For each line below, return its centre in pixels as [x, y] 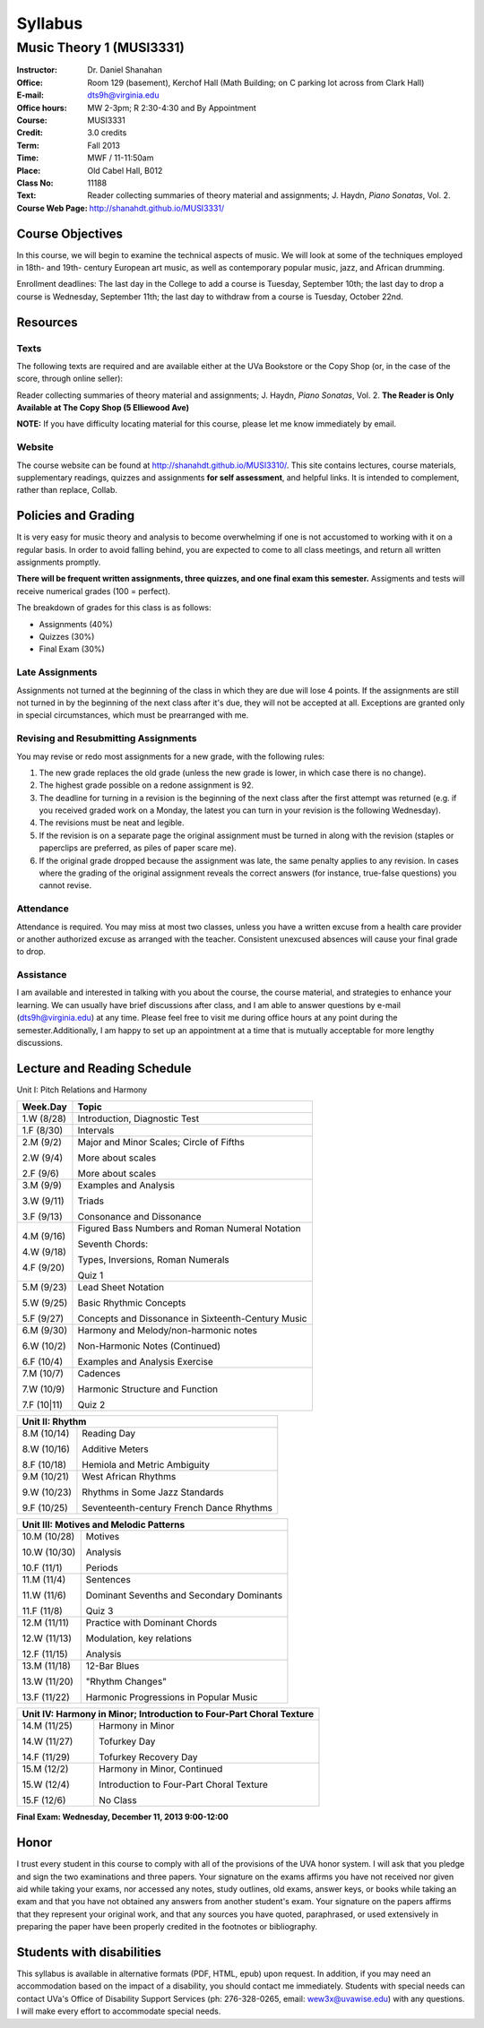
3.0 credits [107, 133]
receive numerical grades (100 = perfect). [93, 591]
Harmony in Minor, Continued [161, 1769]
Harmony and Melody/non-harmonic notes [167, 1331]
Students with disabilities [89, 1952]
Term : [28, 145]
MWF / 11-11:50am [121, 158]
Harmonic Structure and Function [148, 1389]
